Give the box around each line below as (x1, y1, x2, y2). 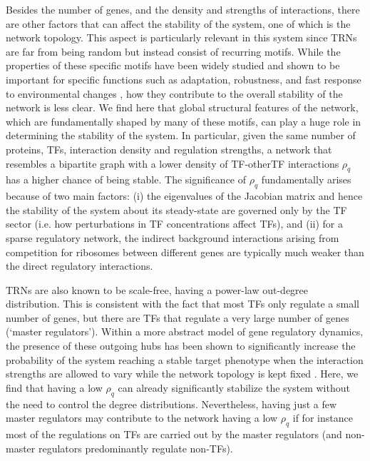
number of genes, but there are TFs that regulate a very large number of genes (6, 310, 349, 325)
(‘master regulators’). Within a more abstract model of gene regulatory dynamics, (6, 324, 364, 339)
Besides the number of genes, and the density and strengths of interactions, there (6, 2, 360, 16)
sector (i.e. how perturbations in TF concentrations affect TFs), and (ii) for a (6, 216, 344, 231)
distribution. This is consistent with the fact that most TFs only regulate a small (6, 296, 359, 311)
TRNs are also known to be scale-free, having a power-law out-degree (6, 282, 309, 297)
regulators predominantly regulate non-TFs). (38, 440, 233, 455)
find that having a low (6, 380, 103, 395)
